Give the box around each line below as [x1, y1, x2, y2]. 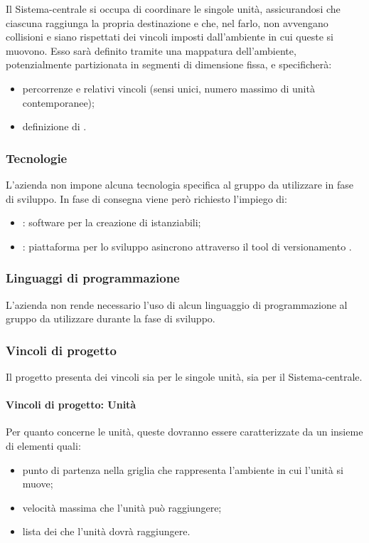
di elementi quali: [6, 438, 81, 453]
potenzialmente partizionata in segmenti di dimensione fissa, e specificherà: [6, 57, 332, 72]
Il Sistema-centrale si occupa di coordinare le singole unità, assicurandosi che [6, 1, 341, 16]
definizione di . [22, 119, 87, 134]
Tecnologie [6, 149, 68, 167]
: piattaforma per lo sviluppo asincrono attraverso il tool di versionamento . [22, 238, 352, 253]
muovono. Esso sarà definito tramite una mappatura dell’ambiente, [6, 43, 296, 58]
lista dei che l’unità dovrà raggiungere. [22, 524, 191, 539]
